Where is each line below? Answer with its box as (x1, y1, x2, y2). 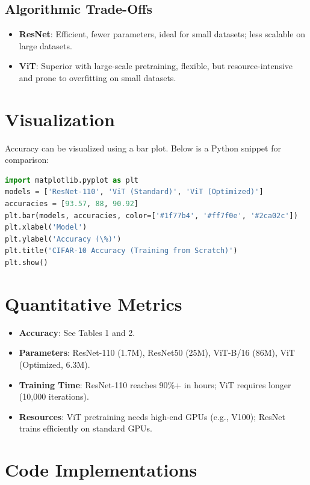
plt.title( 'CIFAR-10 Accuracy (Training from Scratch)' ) (5, 246, 238, 255)
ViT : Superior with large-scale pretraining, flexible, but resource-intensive (19, 59, 293, 72)
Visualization (5, 106, 115, 131)
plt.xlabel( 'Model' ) (5, 223, 87, 232)
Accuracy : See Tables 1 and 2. (19, 326, 135, 338)
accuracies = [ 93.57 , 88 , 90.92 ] (5, 200, 138, 209)
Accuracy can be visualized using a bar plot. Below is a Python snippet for (5, 141, 281, 154)
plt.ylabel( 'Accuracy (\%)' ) (5, 234, 122, 243)
